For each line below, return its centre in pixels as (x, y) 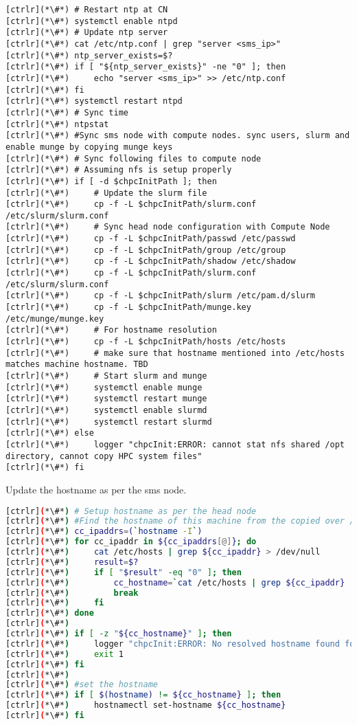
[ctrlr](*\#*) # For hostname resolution (111, 330)
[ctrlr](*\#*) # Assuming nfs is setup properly (119, 170)
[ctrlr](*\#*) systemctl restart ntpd (94, 101)
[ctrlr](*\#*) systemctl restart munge (106, 399)
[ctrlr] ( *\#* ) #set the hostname (82, 685)
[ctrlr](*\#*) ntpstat (57, 124)
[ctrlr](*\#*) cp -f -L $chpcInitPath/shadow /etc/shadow (151, 261)
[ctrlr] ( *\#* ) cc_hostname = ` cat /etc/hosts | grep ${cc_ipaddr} (175, 582)
